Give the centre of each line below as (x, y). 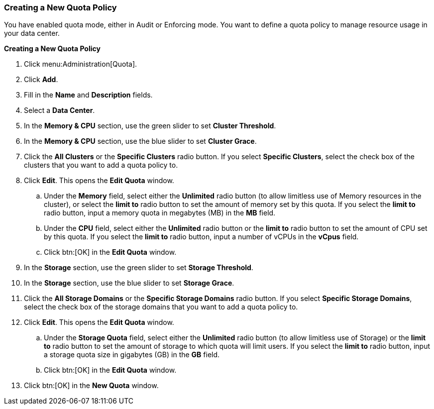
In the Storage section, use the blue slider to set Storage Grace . (129, 283)
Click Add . (41, 80)
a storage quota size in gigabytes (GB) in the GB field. (132, 355)
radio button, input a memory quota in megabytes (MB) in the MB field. (160, 213)
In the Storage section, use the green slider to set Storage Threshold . (139, 268)
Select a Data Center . (59, 110)
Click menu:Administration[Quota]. (81, 64)
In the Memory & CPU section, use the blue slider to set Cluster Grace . (140, 141)
